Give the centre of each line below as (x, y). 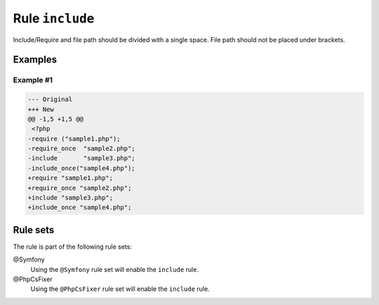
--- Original (50, 99)
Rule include (54, 18)
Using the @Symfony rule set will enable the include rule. (115, 269)
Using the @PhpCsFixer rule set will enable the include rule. (120, 289)
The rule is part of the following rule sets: (73, 247)
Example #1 (33, 80)
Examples (35, 60)
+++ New (41, 109)
